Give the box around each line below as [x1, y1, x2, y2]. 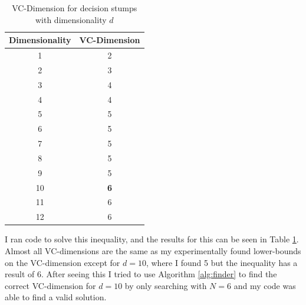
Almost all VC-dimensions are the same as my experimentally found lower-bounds [5, 245, 301, 257]
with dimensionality [35, 13, 107, 25]
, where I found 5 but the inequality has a [146, 256, 298, 268]
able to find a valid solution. [5, 291, 107, 303]
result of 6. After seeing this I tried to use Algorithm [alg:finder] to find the [5, 268, 277, 280]
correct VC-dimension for [5, 279, 96, 291]
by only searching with [124, 279, 207, 291]
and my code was [233, 279, 296, 291]
